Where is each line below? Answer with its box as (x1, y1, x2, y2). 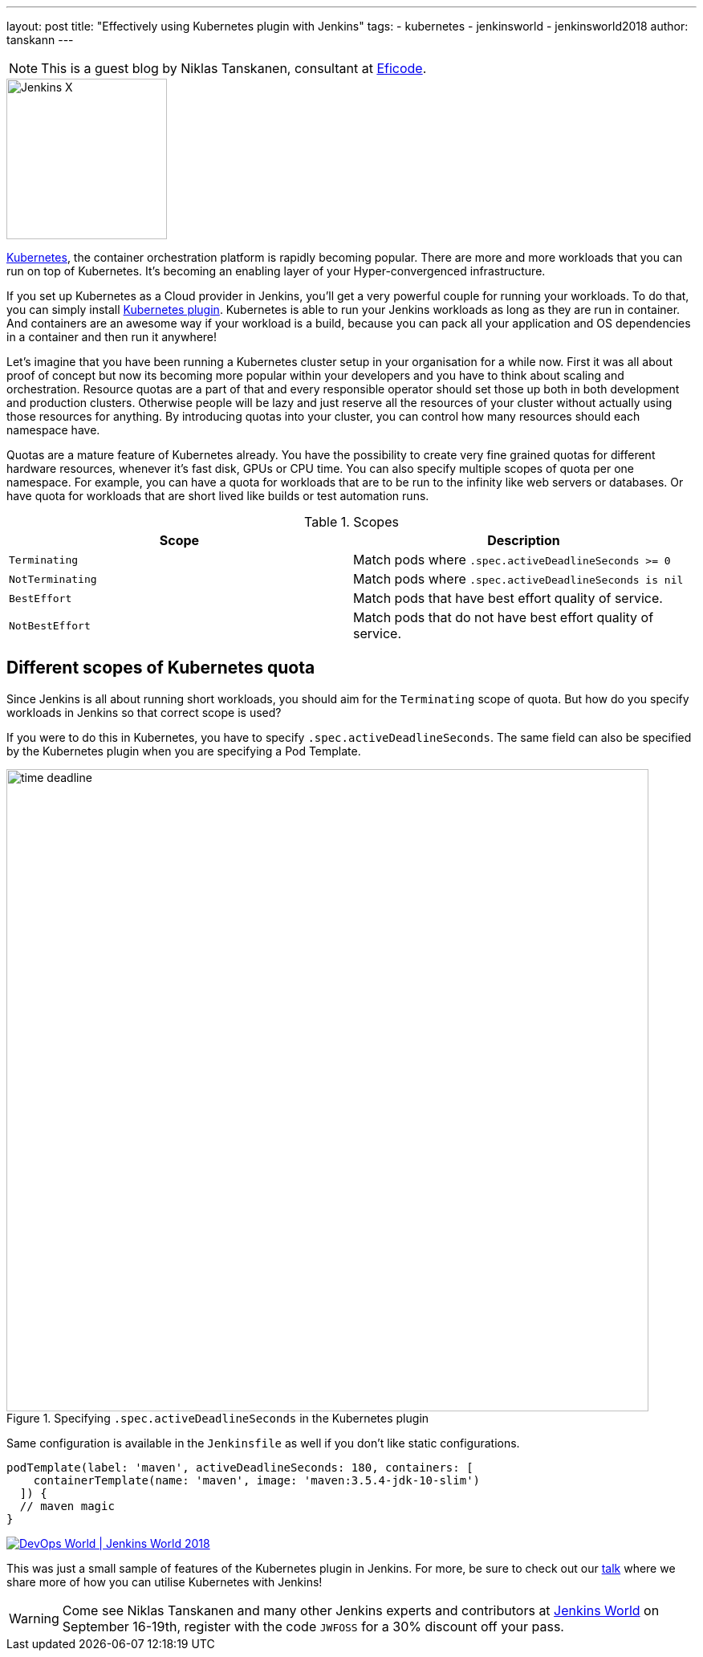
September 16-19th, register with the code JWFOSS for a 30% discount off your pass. (62, 1618, 564, 1635)
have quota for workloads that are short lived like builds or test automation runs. (6, 489, 429, 503)
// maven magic (19, 1499, 115, 1512)
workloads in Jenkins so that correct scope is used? (6, 705, 282, 719)
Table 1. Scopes (304, 514, 399, 530)
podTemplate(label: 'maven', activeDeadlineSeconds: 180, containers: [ (6, 1460, 473, 1474)
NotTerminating (9, 572, 97, 585)
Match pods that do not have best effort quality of (353, 609, 654, 625)
